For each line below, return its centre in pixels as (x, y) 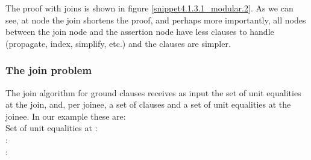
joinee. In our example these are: (66, 116)
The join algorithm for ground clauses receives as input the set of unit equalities (153, 92)
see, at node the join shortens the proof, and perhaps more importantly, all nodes (156, 20)
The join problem (49, 70)
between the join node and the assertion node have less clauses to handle (140, 32)
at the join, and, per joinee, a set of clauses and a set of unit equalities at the (148, 104)
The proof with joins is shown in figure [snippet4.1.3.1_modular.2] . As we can (149, 8)
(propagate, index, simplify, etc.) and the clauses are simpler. (118, 43)
